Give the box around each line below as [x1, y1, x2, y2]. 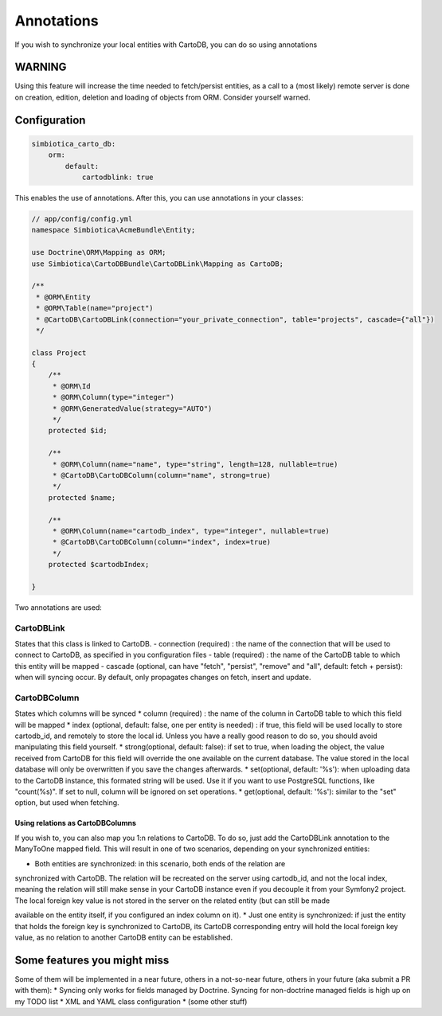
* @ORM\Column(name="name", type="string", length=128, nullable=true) [52, 459, 338, 469]
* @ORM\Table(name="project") [36, 303, 155, 313]
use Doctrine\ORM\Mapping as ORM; [31, 248, 166, 257]
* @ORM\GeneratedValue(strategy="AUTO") [52, 404, 213, 413]
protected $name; [48, 493, 116, 502]
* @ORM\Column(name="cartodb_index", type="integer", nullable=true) [52, 526, 331, 535]
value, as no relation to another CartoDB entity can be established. [14, 932, 233, 942]
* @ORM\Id [52, 381, 91, 390]
